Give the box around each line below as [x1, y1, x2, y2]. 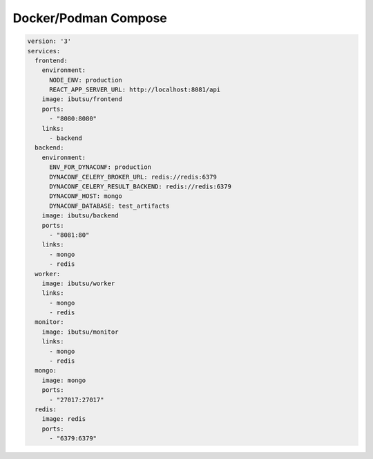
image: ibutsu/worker [41, 279, 115, 287]
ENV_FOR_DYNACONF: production [49, 163, 152, 171]
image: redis [41, 415, 86, 423]
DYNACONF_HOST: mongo [49, 192, 122, 200]
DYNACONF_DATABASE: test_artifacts [49, 201, 170, 210]
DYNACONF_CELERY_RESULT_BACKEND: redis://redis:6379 [49, 183, 231, 190]
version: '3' [27, 37, 72, 45]
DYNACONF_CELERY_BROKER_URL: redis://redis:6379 [49, 173, 217, 181]
